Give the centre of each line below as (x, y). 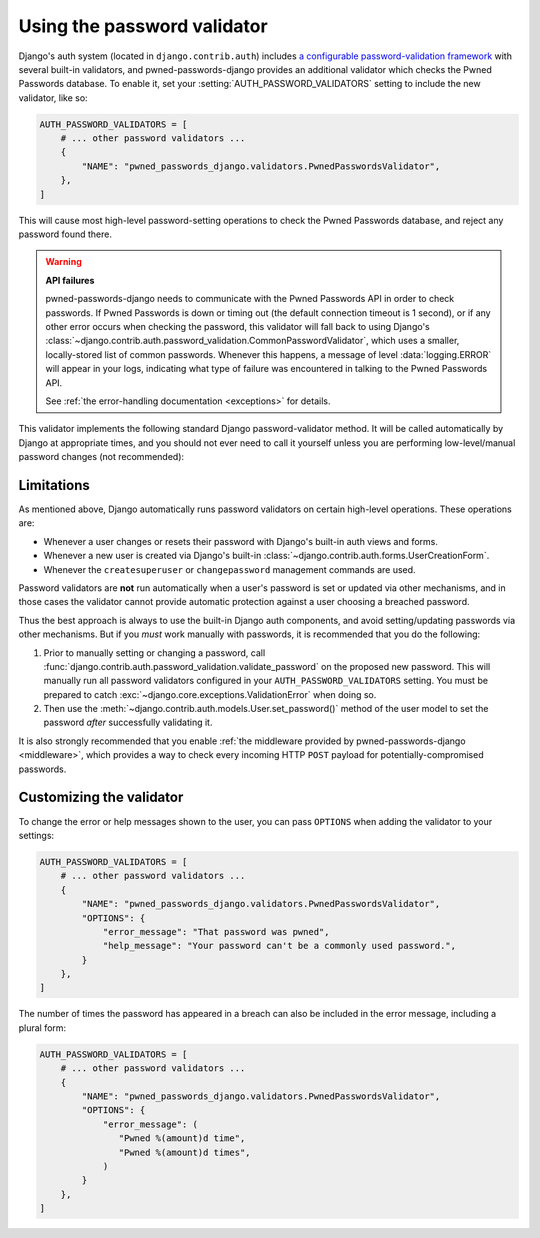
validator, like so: (53, 97)
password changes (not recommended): (101, 457)
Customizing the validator (101, 797)
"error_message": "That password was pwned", (216, 931)
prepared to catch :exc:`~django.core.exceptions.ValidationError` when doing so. (210, 694)
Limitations (54, 485)
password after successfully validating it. (128, 722)
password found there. (65, 234)
